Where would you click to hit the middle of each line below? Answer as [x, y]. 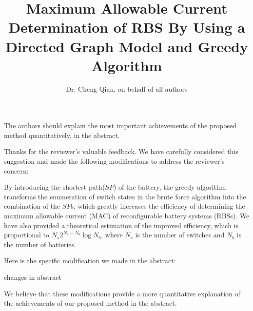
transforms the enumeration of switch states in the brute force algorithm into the [125, 196]
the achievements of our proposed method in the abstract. [90, 303]
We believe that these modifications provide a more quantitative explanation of [122, 293]
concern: [16, 170]
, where [112, 235]
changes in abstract [33, 277]
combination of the [32, 206]
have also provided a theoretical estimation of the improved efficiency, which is [121, 225]
